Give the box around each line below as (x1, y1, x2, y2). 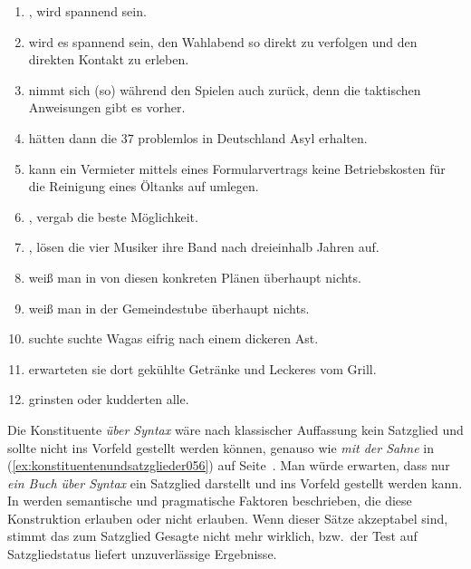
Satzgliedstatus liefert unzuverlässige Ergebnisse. (7, 545, 277, 564)
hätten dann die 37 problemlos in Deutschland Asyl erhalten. (28, 128, 368, 147)
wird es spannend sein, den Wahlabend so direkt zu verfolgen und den (28, 32, 418, 51)
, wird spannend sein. (28, 2, 147, 20)
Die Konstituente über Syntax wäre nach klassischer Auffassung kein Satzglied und (7, 420, 464, 439)
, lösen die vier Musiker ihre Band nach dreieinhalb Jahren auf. (28, 237, 380, 256)
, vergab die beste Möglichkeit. (28, 207, 198, 226)
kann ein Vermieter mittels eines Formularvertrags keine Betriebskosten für (28, 159, 446, 178)
